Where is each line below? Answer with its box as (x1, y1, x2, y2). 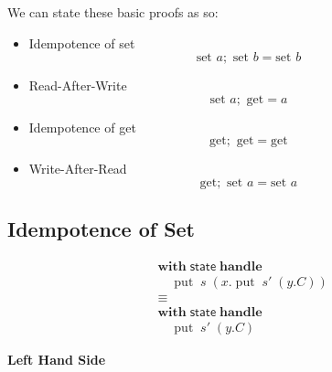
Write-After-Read (28, 159, 127, 178)
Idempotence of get (28, 117, 136, 136)
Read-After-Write (28, 76, 127, 95)
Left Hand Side (7, 350, 106, 369)
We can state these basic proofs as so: (7, 3, 219, 21)
